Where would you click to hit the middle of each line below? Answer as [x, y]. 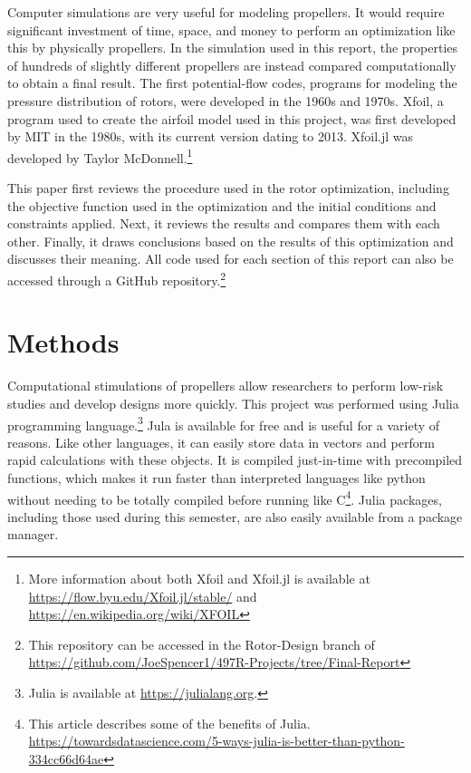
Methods [63, 342]
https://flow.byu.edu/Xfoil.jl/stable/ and [143, 596]
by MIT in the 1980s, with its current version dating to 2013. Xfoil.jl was [211, 136]
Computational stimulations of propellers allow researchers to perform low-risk [226, 386]
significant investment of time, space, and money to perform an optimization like [231, 29]
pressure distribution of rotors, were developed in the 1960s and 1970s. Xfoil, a [226, 100]
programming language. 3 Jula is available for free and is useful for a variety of [224, 423]
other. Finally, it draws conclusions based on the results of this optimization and [231, 241]
